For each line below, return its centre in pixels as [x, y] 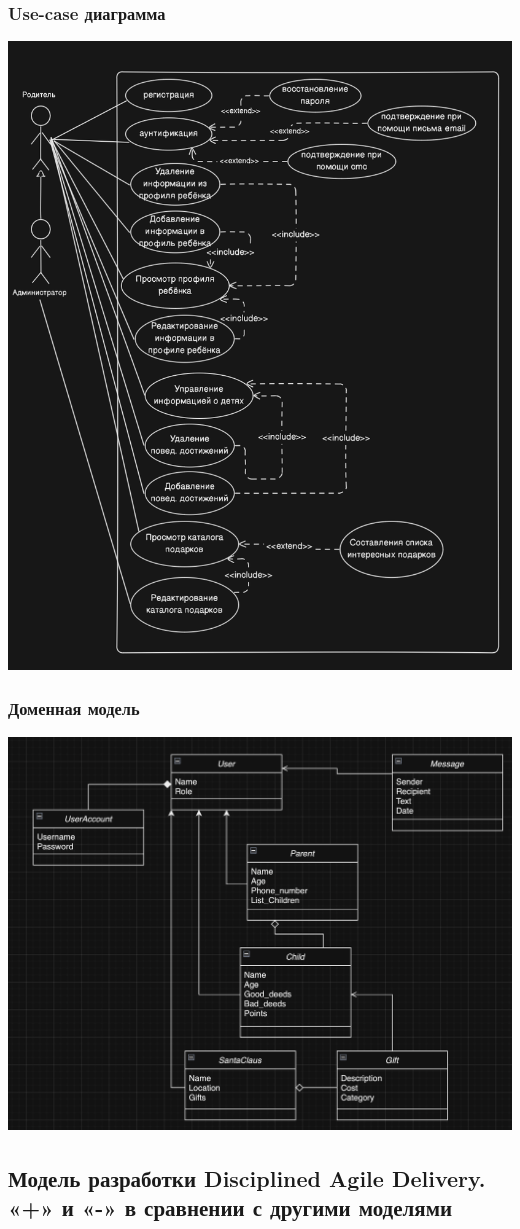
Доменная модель [74, 708]
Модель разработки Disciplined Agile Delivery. [247, 1177]
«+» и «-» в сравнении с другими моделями [230, 1207]
